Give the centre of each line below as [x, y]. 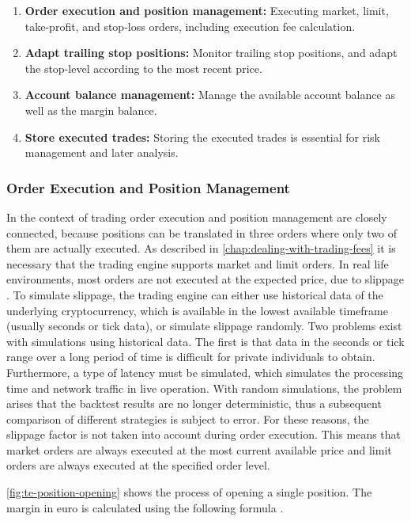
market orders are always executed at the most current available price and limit [199, 449]
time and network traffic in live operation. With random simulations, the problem [204, 388]
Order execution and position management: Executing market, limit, [207, 10]
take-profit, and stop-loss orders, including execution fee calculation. [190, 26]
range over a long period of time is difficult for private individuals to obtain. [191, 357]
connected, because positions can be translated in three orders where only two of [202, 232]
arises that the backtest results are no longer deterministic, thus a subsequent [194, 403]
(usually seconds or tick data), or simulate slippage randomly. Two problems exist [204, 326]
